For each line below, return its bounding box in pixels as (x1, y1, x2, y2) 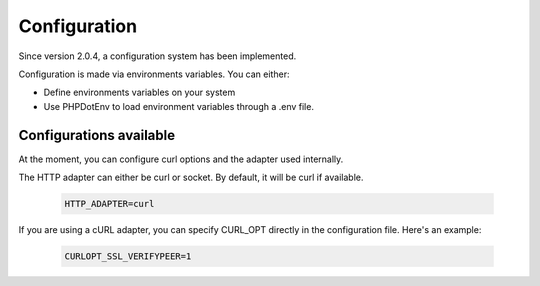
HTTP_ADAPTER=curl (64, 198, 155, 209)
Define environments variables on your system (43, 86, 236, 99)
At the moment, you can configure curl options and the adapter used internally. (18, 153, 344, 165)
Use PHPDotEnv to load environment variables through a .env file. (43, 100, 315, 112)
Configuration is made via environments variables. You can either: (18, 68, 290, 80)
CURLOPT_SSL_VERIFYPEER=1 (64, 250, 192, 262)
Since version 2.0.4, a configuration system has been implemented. (18, 50, 297, 62)
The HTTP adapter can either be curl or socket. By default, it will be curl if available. (18, 171, 364, 184)
